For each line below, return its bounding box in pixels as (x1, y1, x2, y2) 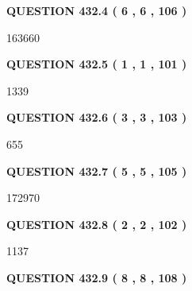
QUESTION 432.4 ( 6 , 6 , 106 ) (6, 2, 187, 18)
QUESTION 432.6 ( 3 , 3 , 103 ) (6, 109, 187, 126)
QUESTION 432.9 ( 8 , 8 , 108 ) (6, 269, 187, 285)
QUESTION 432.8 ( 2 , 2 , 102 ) (6, 215, 187, 232)
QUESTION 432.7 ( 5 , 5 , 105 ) (6, 162, 187, 179)
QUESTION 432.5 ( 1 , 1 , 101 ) (6, 56, 187, 72)
